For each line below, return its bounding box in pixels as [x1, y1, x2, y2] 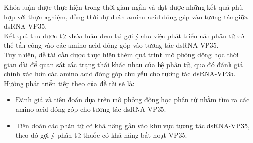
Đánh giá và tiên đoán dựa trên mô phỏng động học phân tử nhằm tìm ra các [15, 94, 250, 105]
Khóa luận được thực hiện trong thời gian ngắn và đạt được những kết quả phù [4, 2, 243, 12]
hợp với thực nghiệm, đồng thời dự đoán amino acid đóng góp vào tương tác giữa [4, 11, 248, 21]
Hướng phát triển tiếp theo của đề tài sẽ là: [4, 78, 135, 88]
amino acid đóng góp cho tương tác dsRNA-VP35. [15, 104, 166, 114]
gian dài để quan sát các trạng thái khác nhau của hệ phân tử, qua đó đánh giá [4, 59, 243, 69]
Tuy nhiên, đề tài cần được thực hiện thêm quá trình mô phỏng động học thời [4, 49, 239, 59]
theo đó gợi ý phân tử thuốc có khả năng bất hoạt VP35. [15, 130, 187, 140]
